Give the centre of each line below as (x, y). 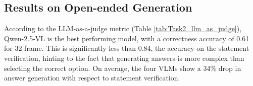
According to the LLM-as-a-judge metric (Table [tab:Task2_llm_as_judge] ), (123, 28)
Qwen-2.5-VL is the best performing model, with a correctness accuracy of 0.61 (127, 38)
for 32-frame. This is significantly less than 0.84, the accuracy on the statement (127, 48)
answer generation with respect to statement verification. (92, 78)
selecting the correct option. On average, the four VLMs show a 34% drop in (123, 68)
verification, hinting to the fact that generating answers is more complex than (124, 58)
